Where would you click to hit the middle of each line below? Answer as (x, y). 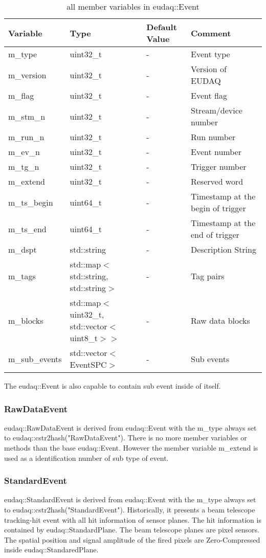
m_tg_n (24, 166)
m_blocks (26, 320)
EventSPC (88, 364)
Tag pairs (207, 276)
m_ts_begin (31, 202)
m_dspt (23, 249)
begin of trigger (218, 208)
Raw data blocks (220, 320)
